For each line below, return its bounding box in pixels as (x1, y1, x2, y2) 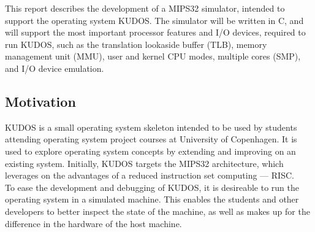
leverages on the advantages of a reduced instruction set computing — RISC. (5, 169, 294, 182)
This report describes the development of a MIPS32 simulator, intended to (5, 2, 285, 14)
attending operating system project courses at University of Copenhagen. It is (5, 133, 297, 145)
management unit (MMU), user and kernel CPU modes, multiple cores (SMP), (5, 50, 301, 63)
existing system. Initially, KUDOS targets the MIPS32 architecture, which (5, 157, 284, 169)
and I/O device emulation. (5, 61, 104, 74)
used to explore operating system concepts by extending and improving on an (5, 144, 296, 157)
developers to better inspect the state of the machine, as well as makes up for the (5, 204, 310, 217)
